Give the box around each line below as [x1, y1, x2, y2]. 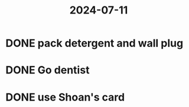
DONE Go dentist [5, 63, 90, 77]
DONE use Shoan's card [5, 91, 125, 103]
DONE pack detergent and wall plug [5, 36, 184, 50]
